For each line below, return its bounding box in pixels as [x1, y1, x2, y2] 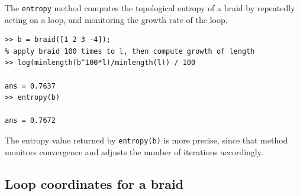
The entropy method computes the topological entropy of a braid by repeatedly [5, 2, 295, 14]
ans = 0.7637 [5, 81, 56, 90]
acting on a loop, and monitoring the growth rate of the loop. [5, 13, 228, 25]
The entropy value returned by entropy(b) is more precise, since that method [5, 134, 288, 146]
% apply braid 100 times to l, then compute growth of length [5, 47, 255, 55]
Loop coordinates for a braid [5, 174, 184, 192]
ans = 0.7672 [5, 116, 56, 125]
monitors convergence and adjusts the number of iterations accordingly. [5, 145, 263, 158]
